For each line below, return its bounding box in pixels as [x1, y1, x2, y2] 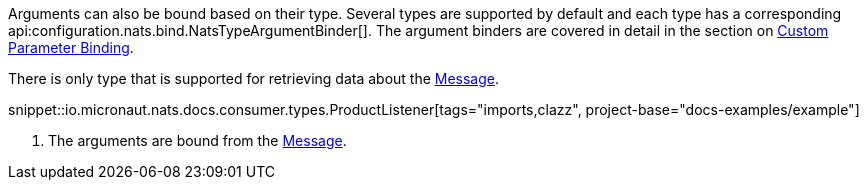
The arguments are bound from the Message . [48, 132, 347, 149]
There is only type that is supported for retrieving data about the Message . [8, 70, 500, 87]
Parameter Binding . [8, 39, 134, 56]
